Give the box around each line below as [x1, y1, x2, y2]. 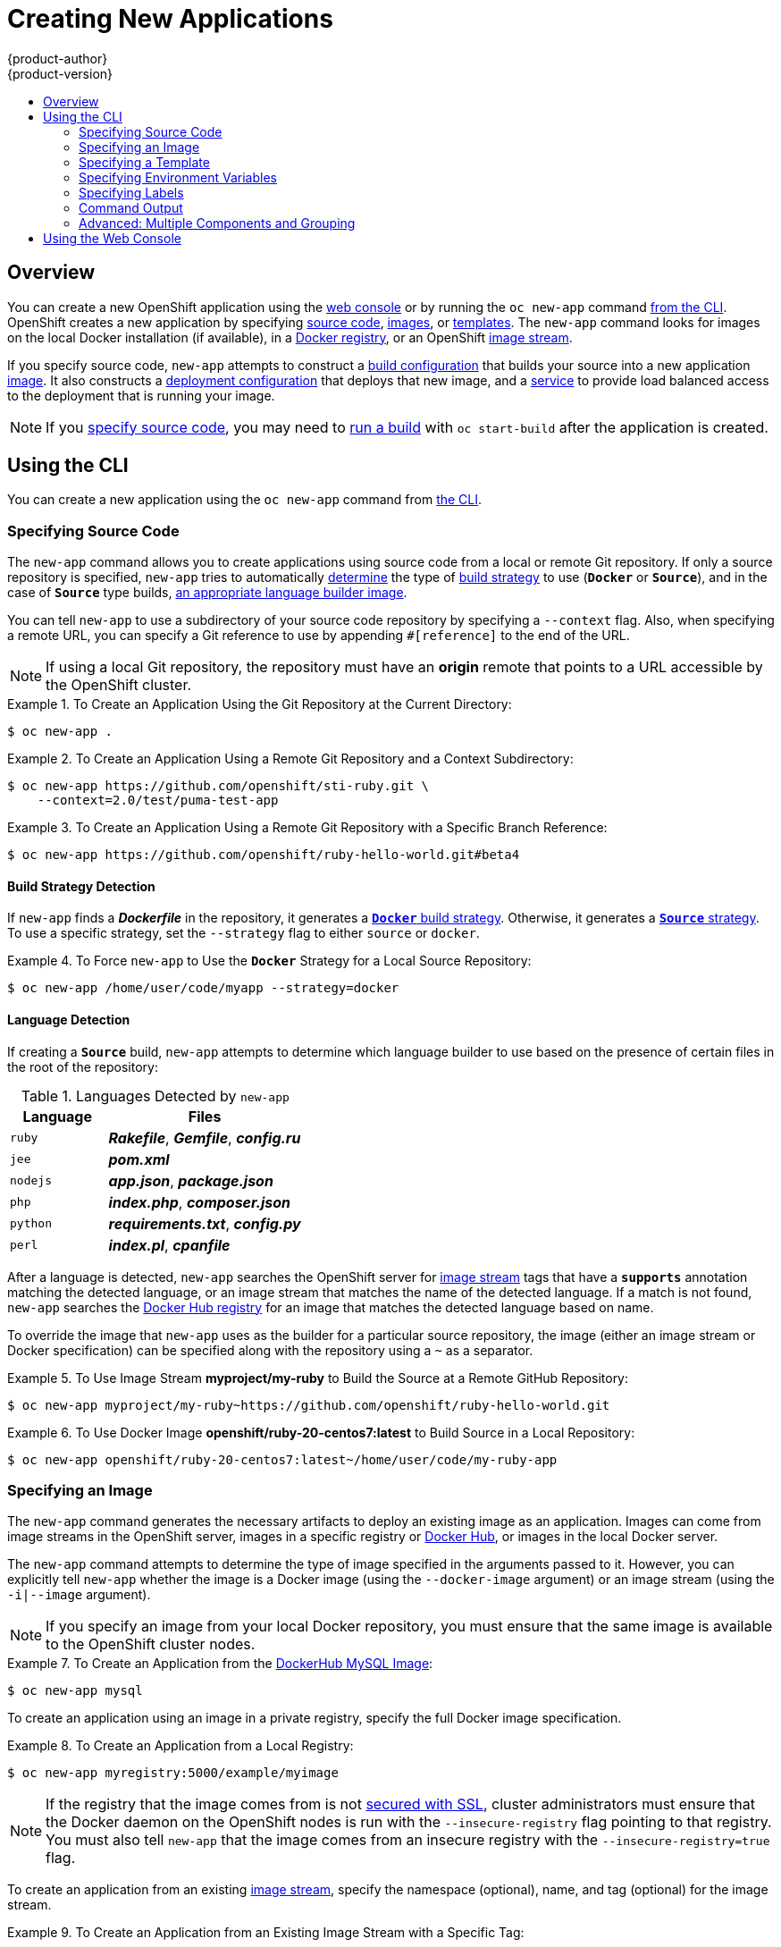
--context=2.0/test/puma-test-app [37, 793, 279, 808]
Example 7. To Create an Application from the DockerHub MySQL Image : [7, 1656, 433, 1672]
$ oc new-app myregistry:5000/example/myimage [7, 1766, 339, 1781]
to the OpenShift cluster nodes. [46, 1635, 256, 1654]
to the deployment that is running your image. [7, 387, 275, 403]
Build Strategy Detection [7, 878, 155, 894]
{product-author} [7, 50, 108, 66]
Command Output [79, 199, 183, 215]
